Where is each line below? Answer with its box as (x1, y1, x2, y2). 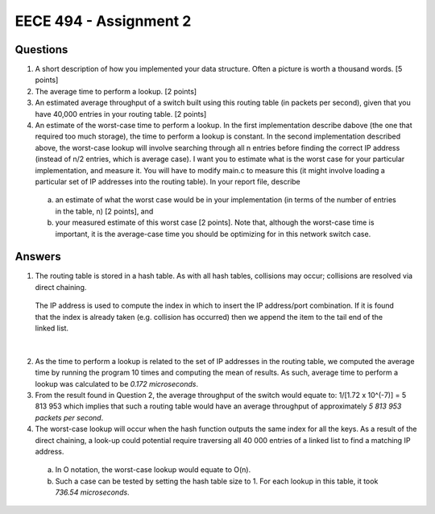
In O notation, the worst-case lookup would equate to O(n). (55, 465, 251, 475)
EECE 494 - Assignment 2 (14, 12, 192, 30)
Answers (14, 250, 61, 263)
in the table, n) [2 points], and (55, 206, 154, 216)
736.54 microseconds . (55, 487, 130, 497)
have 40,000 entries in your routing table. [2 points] (35, 109, 207, 118)
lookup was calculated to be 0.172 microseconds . (35, 379, 199, 388)
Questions (14, 43, 68, 56)
